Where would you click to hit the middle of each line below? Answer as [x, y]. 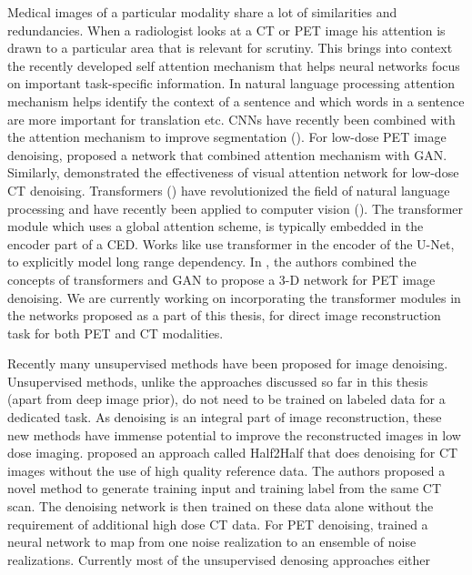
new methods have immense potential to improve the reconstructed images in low [234, 434]
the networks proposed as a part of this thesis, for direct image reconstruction [224, 315]
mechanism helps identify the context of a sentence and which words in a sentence [236, 101]
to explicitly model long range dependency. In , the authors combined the [212, 262]
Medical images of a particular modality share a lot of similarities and [202, 12]
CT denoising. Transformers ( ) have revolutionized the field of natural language [229, 190]
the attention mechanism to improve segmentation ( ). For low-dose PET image [227, 137]
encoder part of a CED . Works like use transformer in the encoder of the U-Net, [231, 243]
